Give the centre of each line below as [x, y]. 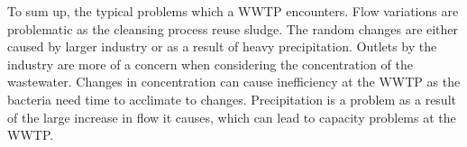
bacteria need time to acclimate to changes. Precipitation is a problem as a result [232, 99]
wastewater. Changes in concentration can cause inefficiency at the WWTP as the [234, 82]
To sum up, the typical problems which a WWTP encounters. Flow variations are [233, 11]
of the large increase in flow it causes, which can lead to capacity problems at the [232, 117]
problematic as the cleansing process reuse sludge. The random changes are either [233, 28]
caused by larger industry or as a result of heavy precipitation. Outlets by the [222, 46]
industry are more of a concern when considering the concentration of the [210, 64]
